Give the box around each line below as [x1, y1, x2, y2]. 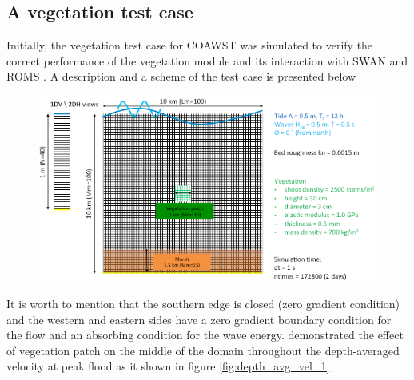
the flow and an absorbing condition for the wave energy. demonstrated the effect [6, 327, 404, 343]
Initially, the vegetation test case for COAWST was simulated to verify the [6, 37, 373, 53]
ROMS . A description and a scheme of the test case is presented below [6, 68, 356, 85]
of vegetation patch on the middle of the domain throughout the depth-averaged [6, 342, 400, 358]
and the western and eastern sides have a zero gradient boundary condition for [6, 311, 392, 327]
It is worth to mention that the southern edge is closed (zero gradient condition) [6, 295, 400, 311]
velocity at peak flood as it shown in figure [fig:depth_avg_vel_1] [6, 358, 330, 374]
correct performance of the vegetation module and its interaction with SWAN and [6, 52, 408, 69]
